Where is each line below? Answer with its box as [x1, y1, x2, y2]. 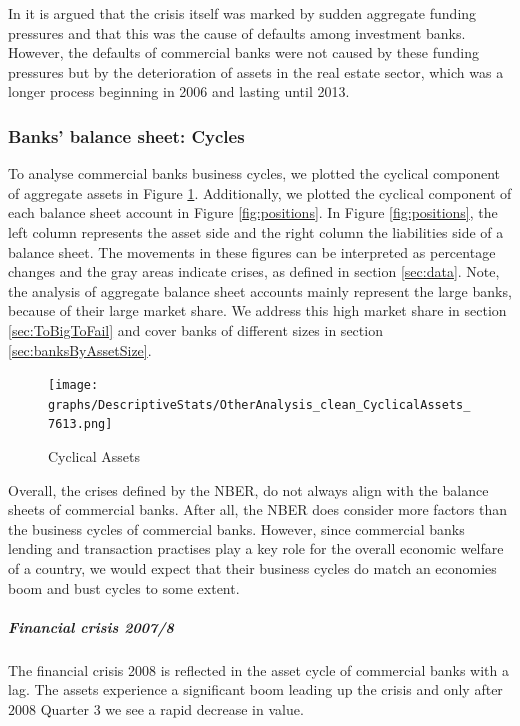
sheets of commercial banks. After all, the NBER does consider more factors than [8, 499, 507, 520]
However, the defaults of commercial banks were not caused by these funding [8, 42, 479, 63]
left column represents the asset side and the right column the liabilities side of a [8, 221, 504, 242]
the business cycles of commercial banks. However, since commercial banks [8, 518, 465, 539]
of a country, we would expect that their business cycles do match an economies [8, 558, 497, 579]
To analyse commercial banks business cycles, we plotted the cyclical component [8, 163, 500, 184]
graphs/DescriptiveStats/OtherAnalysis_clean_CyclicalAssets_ [48, 397, 471, 412]
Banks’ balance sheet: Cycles [8, 123, 245, 148]
